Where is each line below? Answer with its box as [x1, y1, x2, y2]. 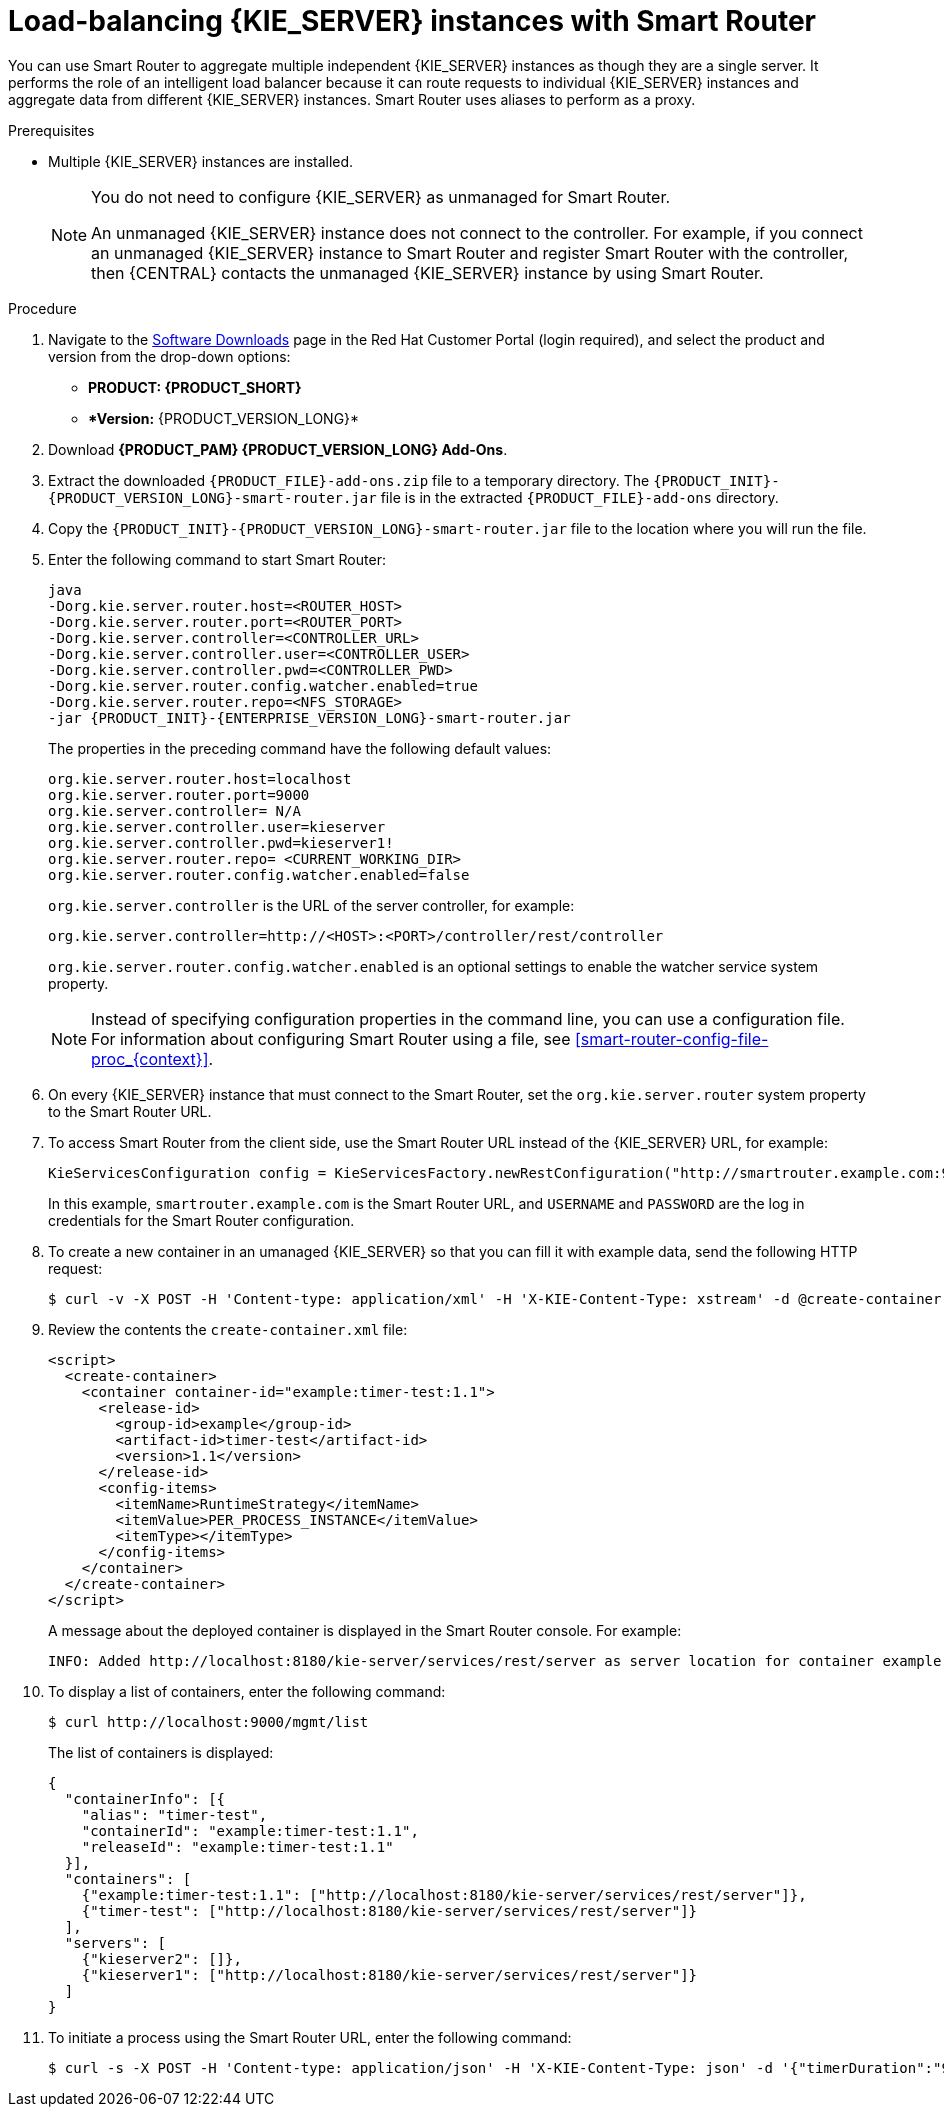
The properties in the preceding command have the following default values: [48, 739, 552, 757]
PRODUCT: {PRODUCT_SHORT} [88, 378, 302, 396]
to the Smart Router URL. [48, 1102, 212, 1120]
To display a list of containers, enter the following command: [48, 1682, 446, 1700]
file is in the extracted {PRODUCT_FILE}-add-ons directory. [380, 488, 779, 506]
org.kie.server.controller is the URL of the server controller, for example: [48, 896, 575, 914]
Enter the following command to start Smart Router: [48, 550, 386, 568]
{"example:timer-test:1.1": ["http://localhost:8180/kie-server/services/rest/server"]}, [81, 1886, 807, 1903]
